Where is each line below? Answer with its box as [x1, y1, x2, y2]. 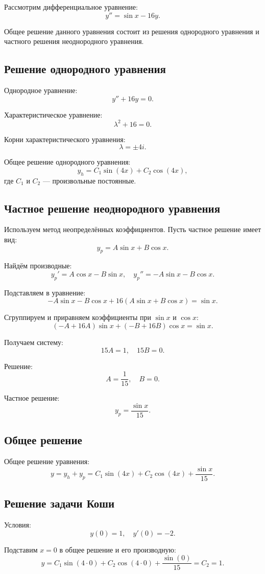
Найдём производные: [4, 260, 72, 271]
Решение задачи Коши [4, 495, 115, 511]
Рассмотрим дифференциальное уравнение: [4, 2, 138, 12]
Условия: [4, 519, 31, 530]
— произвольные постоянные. [42, 175, 136, 186]
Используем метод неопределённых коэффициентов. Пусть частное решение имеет [4, 224, 261, 235]
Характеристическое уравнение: [4, 109, 103, 120]
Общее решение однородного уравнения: [4, 156, 131, 167]
